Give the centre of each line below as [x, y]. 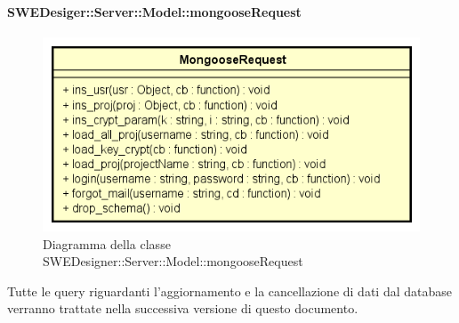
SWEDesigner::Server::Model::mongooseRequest [173, 261]
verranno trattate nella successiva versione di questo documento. [183, 308]
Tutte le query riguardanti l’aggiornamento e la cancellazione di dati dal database [229, 291]
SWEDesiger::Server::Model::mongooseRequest [154, 11]
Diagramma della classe [107, 243]
